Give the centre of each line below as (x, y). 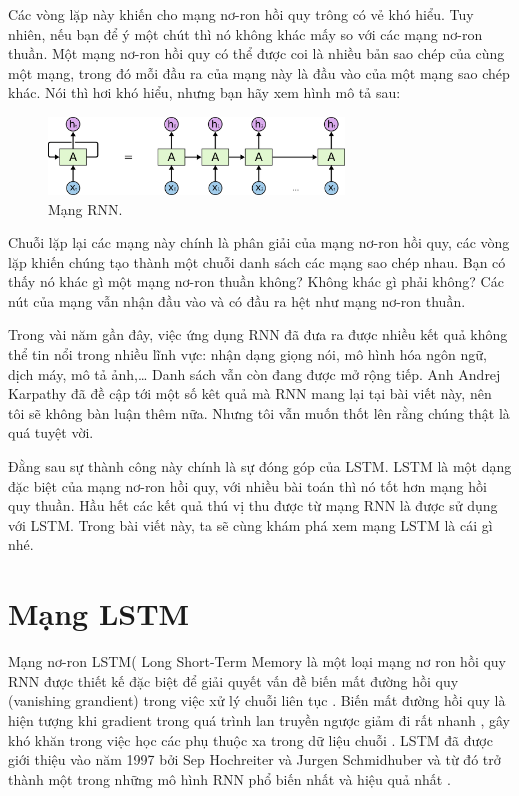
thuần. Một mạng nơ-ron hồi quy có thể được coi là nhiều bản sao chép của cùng (256, 53)
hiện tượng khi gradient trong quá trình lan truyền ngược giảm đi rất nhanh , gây (259, 719)
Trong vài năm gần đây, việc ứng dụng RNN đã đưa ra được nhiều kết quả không (258, 334)
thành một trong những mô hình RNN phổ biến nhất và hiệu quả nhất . (229, 778)
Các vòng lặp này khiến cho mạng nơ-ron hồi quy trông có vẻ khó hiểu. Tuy (241, 14)
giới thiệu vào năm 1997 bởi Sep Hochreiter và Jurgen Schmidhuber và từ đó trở (254, 759)
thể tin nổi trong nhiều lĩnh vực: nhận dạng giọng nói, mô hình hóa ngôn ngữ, (247, 354)
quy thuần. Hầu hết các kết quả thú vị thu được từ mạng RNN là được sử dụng (253, 505)
